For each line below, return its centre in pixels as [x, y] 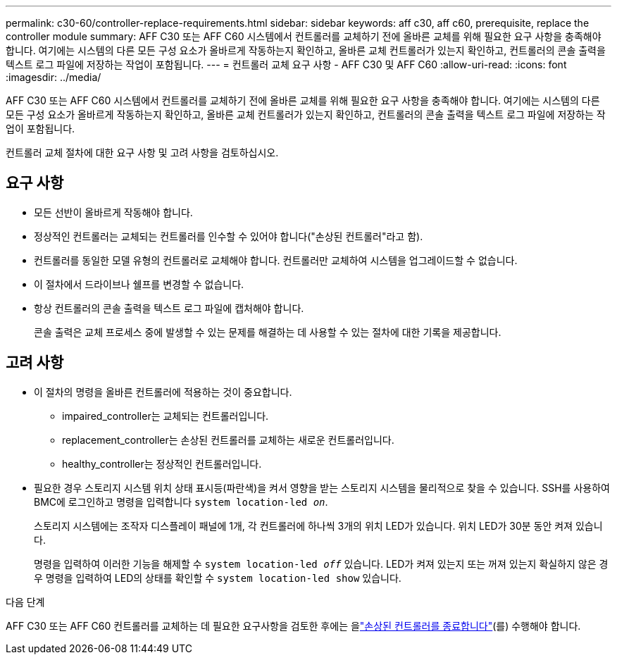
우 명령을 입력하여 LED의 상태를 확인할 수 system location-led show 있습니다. [218, 578]
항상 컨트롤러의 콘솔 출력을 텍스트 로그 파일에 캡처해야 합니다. [169, 308]
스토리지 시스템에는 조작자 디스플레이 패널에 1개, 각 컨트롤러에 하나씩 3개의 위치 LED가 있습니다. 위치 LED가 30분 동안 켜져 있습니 [318, 525]
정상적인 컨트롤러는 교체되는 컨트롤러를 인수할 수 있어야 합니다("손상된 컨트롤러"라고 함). [229, 236]
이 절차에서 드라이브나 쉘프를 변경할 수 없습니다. [139, 284]
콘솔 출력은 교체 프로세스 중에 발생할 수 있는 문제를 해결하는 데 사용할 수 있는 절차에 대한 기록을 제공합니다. [268, 332]
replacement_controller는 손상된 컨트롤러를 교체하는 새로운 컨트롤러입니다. [228, 440]
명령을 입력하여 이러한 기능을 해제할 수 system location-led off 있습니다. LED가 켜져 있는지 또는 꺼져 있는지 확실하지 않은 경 [321, 564]
